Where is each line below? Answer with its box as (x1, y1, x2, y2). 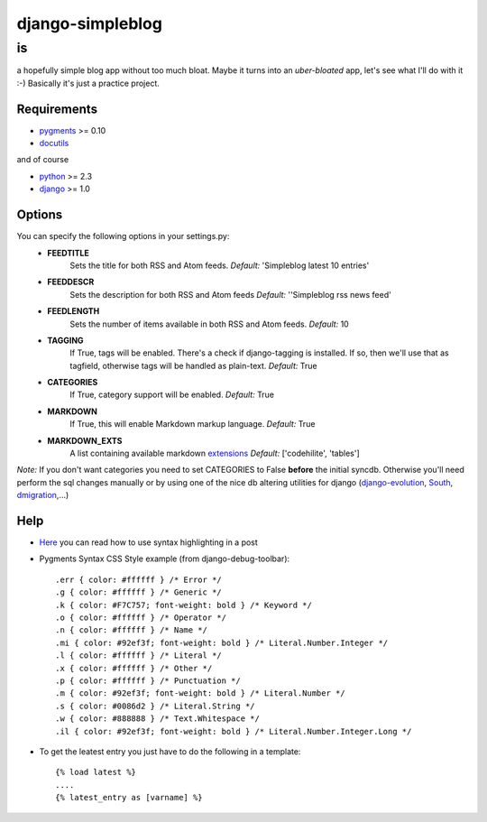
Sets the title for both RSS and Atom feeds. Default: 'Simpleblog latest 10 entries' (69, 260, 370, 271)
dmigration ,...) (16, 490, 69, 501)
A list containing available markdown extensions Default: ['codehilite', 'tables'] (69, 448, 360, 459)
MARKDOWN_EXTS (47, 435, 123, 446)
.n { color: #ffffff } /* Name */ (55, 625, 207, 635)
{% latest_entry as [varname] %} (55, 792, 203, 803)
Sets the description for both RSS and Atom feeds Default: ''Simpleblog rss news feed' (69, 289, 391, 300)
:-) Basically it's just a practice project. (16, 78, 160, 88)
